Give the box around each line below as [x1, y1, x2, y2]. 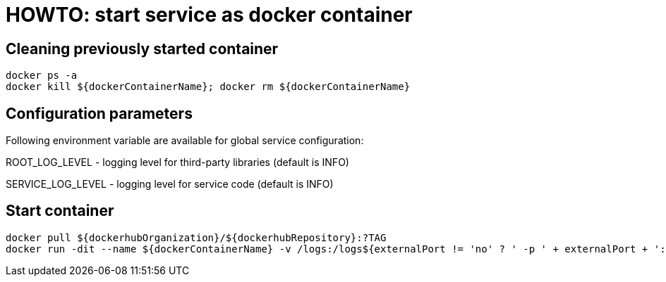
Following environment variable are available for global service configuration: [6, 134, 364, 147]
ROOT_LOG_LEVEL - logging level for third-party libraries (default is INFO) [6, 156, 349, 169]
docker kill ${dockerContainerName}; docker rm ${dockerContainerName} [6, 81, 411, 93]
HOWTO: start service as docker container [6, 3, 413, 27]
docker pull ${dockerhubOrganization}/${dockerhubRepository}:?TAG [6, 231, 387, 243]
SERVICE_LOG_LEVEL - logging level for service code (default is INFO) [6, 178, 334, 191]
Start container [6, 202, 114, 220]
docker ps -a [6, 70, 78, 82]
